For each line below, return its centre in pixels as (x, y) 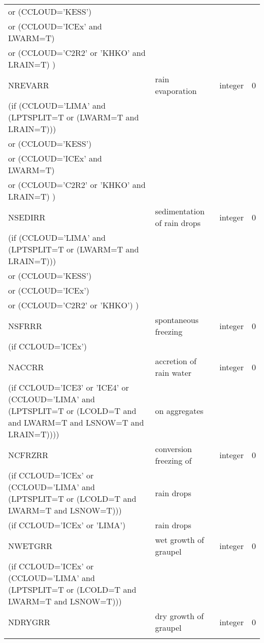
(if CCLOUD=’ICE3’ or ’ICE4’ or (69, 387)
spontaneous (177, 320)
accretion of (176, 361)
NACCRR (26, 367)
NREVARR (29, 85)
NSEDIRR (27, 217)
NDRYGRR (29, 622)
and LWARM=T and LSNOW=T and (76, 422)
